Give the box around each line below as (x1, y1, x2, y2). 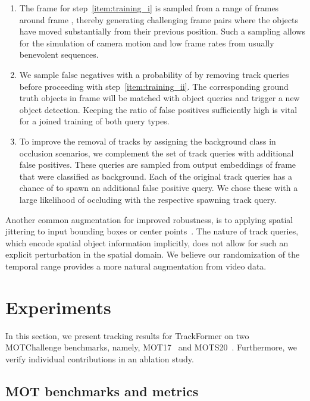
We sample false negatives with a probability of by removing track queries (19, 68, 289, 80)
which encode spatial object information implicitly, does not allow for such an (5, 236, 289, 249)
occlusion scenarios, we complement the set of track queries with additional (19, 146, 294, 159)
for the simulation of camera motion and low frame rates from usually (19, 36, 274, 49)
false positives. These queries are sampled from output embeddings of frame (19, 158, 296, 171)
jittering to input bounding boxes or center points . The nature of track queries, (5, 225, 299, 237)
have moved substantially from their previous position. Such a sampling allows (19, 25, 305, 37)
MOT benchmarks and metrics (5, 381, 199, 400)
